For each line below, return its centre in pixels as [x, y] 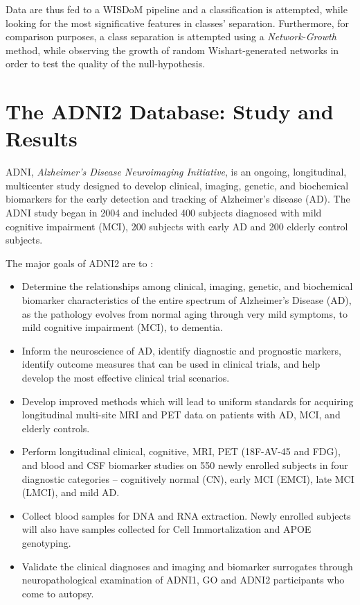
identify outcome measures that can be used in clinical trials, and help [171, 364]
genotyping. [46, 542]
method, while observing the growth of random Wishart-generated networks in [172, 50]
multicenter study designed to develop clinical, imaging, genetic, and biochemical [177, 185]
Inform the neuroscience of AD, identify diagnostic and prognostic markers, [181, 350]
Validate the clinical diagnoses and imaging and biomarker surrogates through [187, 566]
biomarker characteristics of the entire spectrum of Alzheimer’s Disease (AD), [187, 300]
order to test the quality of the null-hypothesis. [106, 63]
